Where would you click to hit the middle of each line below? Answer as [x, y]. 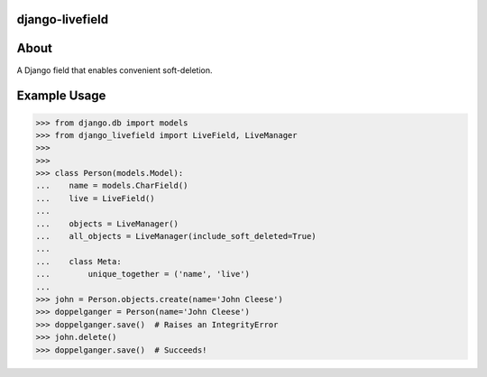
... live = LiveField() [95, 198]
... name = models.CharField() [112, 186]
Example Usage [61, 96]
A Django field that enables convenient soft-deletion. [115, 70]
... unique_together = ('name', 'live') [142, 274]
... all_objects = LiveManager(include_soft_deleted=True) [176, 236]
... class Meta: [78, 261]
